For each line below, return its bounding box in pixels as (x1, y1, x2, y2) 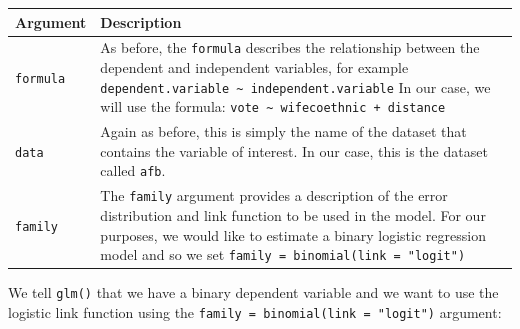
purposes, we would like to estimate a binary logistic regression (100, 224, 486, 245)
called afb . (100, 160, 166, 181)
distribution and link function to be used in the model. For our (100, 204, 486, 225)
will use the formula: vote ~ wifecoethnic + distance (100, 96, 446, 117)
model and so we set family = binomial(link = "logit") (100, 244, 466, 265)
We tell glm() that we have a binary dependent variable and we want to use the (8, 282, 499, 303)
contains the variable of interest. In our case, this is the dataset (100, 140, 488, 161)
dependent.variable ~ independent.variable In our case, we (100, 76, 491, 97)
